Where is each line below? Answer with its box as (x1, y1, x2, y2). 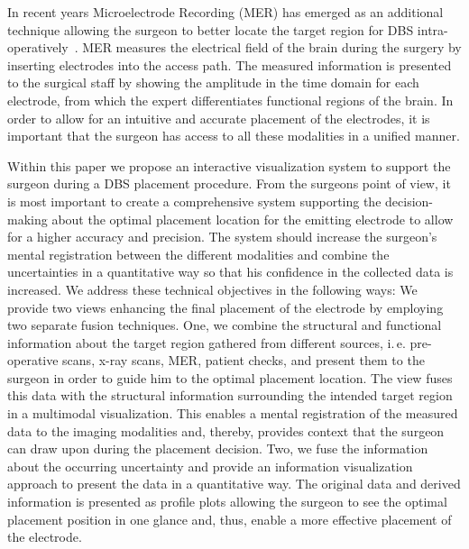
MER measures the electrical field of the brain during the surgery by (82, 38, 462, 57)
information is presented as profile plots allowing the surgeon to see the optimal (7, 492, 447, 511)
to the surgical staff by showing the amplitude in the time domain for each (7, 73, 419, 92)
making (7, 209, 48, 228)
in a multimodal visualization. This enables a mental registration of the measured (7, 404, 458, 423)
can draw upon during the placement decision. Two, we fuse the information (7, 439, 428, 458)
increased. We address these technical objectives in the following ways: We (7, 279, 418, 298)
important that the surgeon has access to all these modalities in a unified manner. (7, 126, 460, 145)
